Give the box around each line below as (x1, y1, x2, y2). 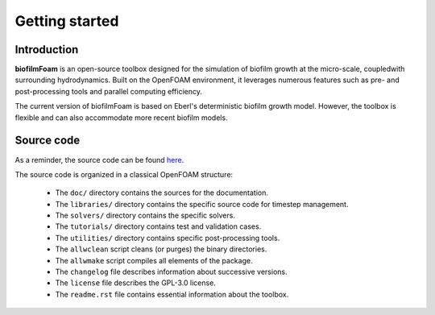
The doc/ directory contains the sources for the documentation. (55, 188, 269, 197)
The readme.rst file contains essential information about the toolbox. (55, 289, 289, 299)
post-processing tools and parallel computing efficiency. (14, 86, 203, 96)
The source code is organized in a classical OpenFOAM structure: (14, 169, 234, 179)
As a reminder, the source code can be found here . (14, 155, 184, 164)
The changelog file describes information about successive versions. (55, 267, 288, 277)
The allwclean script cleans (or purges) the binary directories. (55, 244, 267, 254)
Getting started (14, 12, 119, 30)
